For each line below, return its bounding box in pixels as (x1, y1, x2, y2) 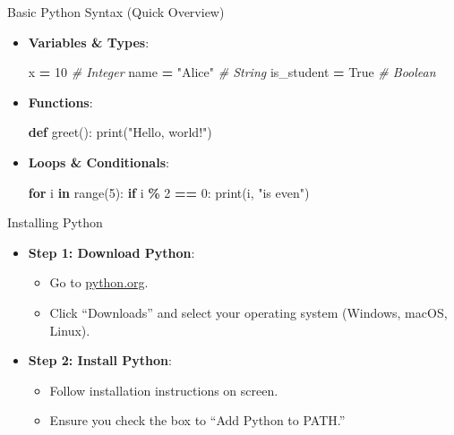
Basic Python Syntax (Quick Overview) (7, 3, 225, 21)
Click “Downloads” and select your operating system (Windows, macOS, (49, 303, 448, 321)
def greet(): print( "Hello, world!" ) (28, 123, 212, 141)
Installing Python (7, 213, 103, 232)
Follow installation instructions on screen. (49, 380, 278, 399)
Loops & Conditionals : (28, 152, 169, 171)
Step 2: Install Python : (28, 351, 172, 370)
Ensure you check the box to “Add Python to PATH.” (49, 411, 346, 430)
